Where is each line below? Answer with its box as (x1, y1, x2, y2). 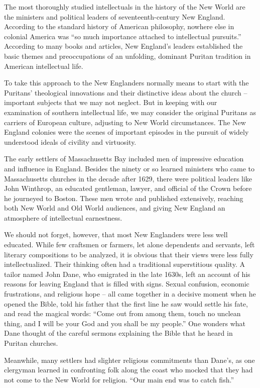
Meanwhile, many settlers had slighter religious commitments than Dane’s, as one (4, 354, 255, 365)
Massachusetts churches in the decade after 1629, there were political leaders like (4, 173, 252, 183)
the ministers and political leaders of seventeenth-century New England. (4, 11, 225, 22)
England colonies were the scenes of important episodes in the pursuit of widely (4, 127, 249, 137)
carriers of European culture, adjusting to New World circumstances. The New (4, 117, 246, 127)
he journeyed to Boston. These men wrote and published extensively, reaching (4, 192, 243, 203)
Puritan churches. (4, 338, 58, 348)
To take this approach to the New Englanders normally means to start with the (4, 77, 249, 88)
